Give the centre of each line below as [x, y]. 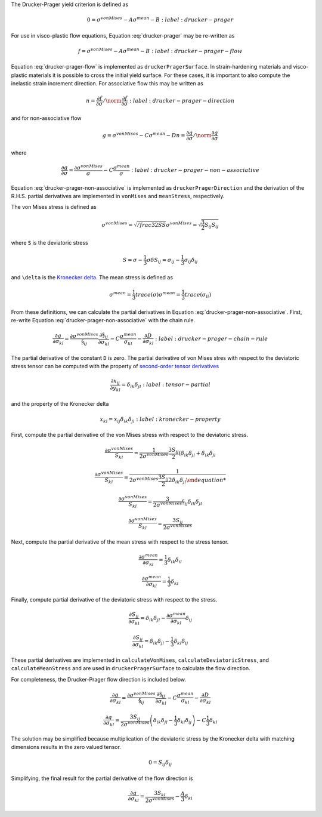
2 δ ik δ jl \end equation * [197, 481]
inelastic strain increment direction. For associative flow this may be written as [107, 83]
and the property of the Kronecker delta [60, 403]
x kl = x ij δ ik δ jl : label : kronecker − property [160, 420]
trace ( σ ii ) [198, 295]
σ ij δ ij [191, 261]
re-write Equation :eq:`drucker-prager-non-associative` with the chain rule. [103, 320]
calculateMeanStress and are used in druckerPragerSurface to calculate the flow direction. [131, 668]
